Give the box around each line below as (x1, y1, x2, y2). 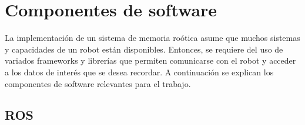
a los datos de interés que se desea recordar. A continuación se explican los (5, 65, 274, 78)
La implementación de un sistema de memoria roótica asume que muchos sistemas (5, 32, 300, 44)
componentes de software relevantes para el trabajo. (5, 77, 191, 89)
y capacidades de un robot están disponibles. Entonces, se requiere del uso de (5, 43, 283, 55)
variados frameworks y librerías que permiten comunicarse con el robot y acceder (5, 54, 296, 67)
